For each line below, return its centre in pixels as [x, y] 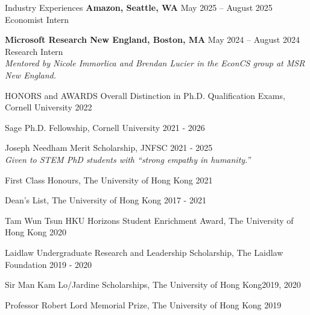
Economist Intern [37, 19]
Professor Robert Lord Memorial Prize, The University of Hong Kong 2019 [143, 304]
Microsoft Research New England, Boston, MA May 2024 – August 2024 [152, 40]
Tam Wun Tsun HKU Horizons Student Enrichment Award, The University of [149, 220]
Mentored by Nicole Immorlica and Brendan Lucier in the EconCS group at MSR [155, 63]
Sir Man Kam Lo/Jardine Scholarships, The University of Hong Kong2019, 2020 [153, 285]
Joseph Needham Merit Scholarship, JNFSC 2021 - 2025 [109, 148]
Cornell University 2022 [49, 107]
